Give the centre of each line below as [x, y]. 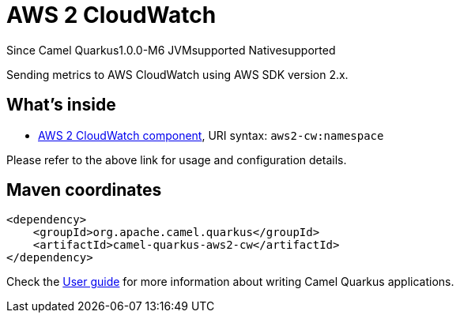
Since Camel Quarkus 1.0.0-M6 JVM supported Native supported [171, 50]
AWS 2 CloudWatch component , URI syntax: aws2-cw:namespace [211, 135]
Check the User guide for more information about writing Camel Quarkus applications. [230, 282]
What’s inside [61, 105]
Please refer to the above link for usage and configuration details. [177, 159]
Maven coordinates [84, 190]
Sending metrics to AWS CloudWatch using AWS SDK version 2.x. [177, 74]
